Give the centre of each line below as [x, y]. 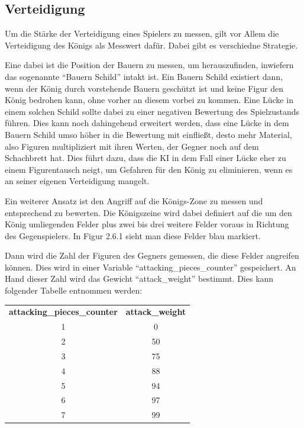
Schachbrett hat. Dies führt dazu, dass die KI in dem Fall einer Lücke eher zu [145, 158]
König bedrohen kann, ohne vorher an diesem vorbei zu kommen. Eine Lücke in [149, 100]
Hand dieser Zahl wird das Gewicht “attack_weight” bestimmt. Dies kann [139, 279]
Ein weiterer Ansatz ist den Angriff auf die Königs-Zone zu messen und [134, 200]
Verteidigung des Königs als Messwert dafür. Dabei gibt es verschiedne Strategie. [151, 45]
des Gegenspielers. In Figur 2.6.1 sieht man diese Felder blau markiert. [133, 235]
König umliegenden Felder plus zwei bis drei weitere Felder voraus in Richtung [147, 224]
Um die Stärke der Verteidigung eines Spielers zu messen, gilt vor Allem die [142, 33]
